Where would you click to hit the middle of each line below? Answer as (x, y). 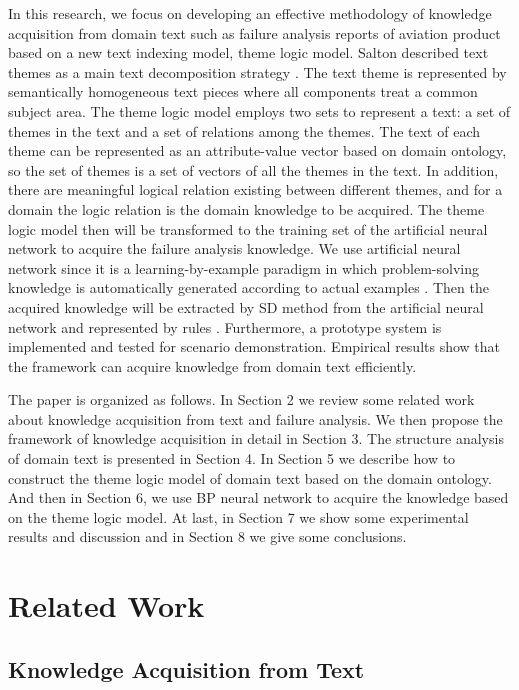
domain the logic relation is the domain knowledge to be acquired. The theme (246, 208)
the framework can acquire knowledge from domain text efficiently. (212, 365)
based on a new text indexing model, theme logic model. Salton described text (248, 52)
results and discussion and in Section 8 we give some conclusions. (207, 536)
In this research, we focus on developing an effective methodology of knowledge (250, 13)
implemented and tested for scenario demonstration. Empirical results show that (254, 346)
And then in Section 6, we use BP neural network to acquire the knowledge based (258, 497)
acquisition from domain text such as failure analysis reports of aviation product (254, 32)
